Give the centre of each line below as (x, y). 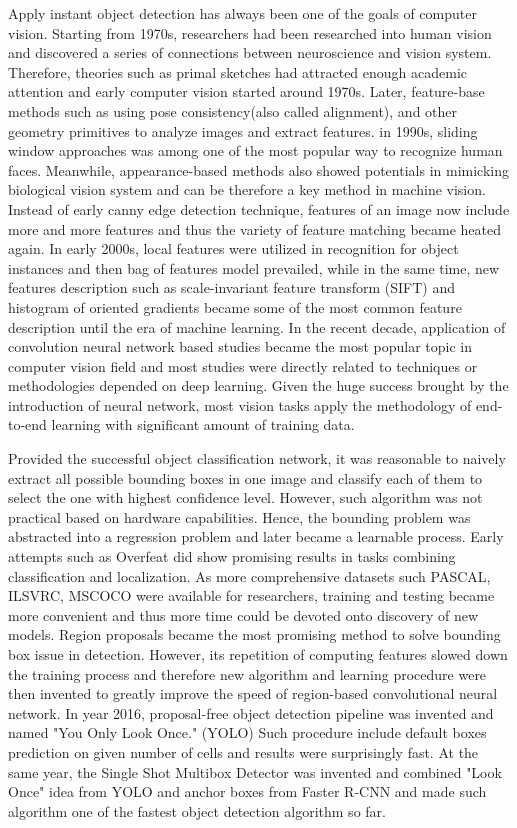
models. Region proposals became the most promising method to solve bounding (254, 634)
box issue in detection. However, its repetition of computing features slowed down (258, 654)
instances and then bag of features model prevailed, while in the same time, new (254, 267)
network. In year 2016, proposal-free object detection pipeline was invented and (251, 712)
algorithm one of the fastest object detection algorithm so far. (197, 810)
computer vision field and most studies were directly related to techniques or (243, 365)
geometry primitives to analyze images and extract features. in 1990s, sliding (243, 130)
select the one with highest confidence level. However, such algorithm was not (245, 497)
